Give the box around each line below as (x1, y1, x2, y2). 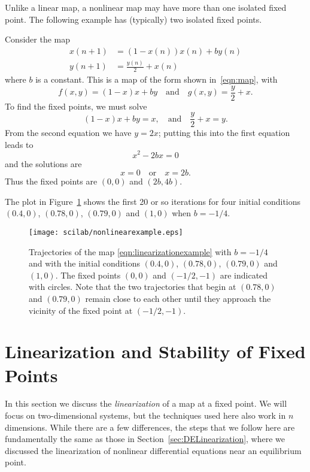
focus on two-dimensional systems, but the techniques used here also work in (5, 409, 286, 422)
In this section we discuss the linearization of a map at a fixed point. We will (5, 397, 287, 410)
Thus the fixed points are (5, 175, 98, 187)
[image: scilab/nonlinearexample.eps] (29, 228, 183, 237)
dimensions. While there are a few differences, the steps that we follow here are (5, 420, 295, 433)
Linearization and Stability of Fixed (5, 339, 306, 364)
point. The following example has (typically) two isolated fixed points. (5, 13, 262, 25)
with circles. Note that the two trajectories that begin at (29, 280, 236, 293)
